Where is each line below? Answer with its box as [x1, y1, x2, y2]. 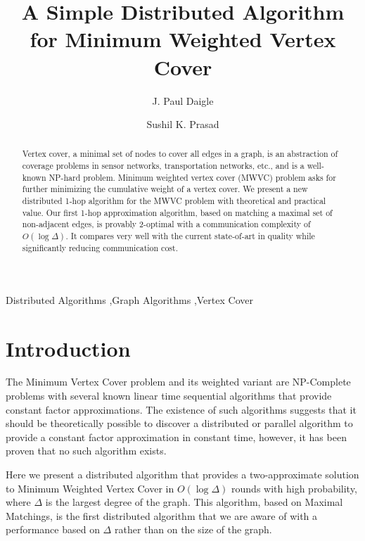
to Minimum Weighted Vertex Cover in [6, 480, 174, 495]
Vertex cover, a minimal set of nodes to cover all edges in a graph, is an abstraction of [22, 148, 338, 160]
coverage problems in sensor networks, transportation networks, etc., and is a [22, 160, 305, 172]
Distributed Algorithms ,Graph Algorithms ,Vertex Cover [6, 292, 253, 307]
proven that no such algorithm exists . [6, 443, 167, 458]
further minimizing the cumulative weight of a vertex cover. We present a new [22, 183, 308, 195]
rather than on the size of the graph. [114, 522, 272, 537]
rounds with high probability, [231, 480, 357, 495]
